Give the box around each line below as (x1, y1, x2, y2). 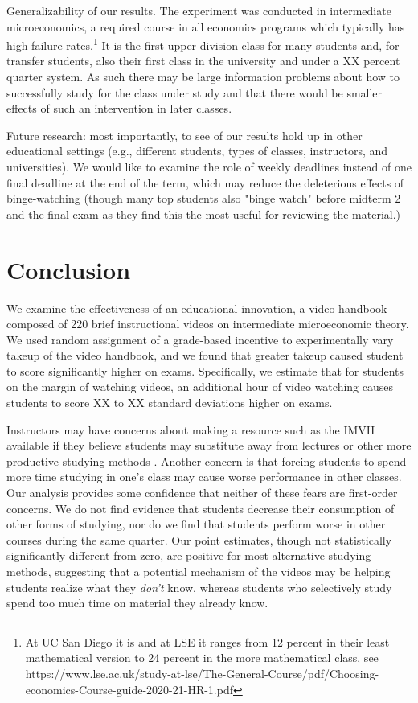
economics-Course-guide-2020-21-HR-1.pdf (25, 680, 233, 697)
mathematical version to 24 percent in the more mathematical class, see (25, 649, 379, 666)
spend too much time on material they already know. (6, 594, 268, 611)
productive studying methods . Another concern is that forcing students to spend (6, 452, 407, 469)
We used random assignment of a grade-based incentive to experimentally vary (6, 331, 394, 347)
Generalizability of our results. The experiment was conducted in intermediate (6, 2, 391, 18)
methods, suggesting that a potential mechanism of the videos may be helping (6, 563, 391, 579)
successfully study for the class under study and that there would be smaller (6, 84, 383, 101)
